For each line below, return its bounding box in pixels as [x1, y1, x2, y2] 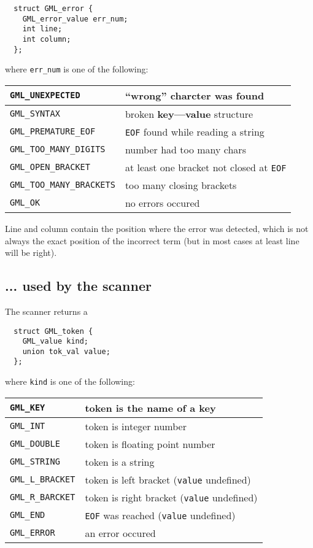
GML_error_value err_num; [22, 14, 128, 23]
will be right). [5, 246, 57, 259]
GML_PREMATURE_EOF [10, 126, 96, 137]
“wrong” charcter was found [125, 88, 265, 102]
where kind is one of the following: [5, 375, 135, 388]
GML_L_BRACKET [10, 474, 75, 485]
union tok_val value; [22, 347, 110, 356]
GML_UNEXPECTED [10, 90, 80, 101]
